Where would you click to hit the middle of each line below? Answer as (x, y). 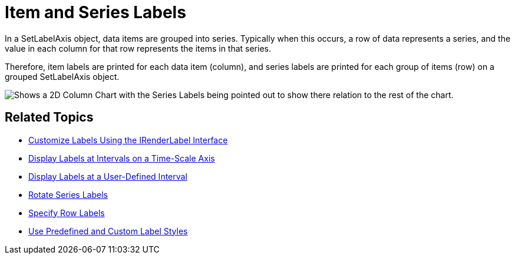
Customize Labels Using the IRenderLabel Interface (128, 140)
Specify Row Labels (67, 213)
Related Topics (49, 117)
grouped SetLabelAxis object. (62, 76)
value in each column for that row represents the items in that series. (138, 48)
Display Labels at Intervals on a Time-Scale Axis (122, 158)
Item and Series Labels (95, 12)
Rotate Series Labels (68, 194)
